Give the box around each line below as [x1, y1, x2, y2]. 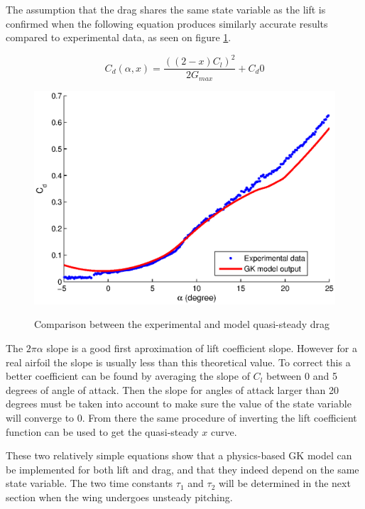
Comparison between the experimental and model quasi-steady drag [34, 317, 330, 332]
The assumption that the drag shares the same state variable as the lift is [6, 2, 326, 16]
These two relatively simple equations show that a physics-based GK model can [6, 448, 352, 463]
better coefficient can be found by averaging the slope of [6, 368, 250, 383]
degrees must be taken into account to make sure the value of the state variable [6, 396, 352, 411]
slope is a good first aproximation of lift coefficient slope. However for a [46, 341, 357, 355]
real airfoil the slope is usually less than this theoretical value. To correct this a [6, 354, 351, 369]
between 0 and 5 [266, 368, 337, 383]
